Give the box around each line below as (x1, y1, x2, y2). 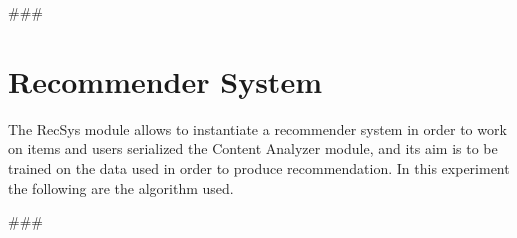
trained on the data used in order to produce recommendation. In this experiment (8, 157, 510, 178)
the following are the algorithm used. (8, 177, 234, 198)
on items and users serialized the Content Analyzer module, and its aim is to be (8, 138, 498, 159)
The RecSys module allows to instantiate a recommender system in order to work (8, 118, 507, 139)
